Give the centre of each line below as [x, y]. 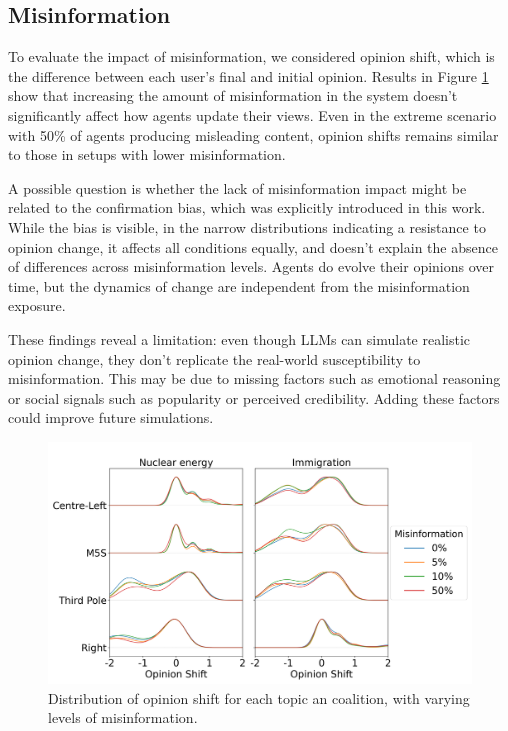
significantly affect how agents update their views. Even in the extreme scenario [252, 114]
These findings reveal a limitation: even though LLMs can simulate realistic [239, 338]
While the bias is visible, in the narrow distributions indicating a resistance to [247, 226]
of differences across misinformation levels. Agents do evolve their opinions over [251, 266]
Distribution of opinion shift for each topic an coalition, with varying [259, 697]
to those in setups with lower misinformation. [147, 154]
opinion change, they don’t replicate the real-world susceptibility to [214, 358]
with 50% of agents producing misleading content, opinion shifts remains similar [253, 134]
